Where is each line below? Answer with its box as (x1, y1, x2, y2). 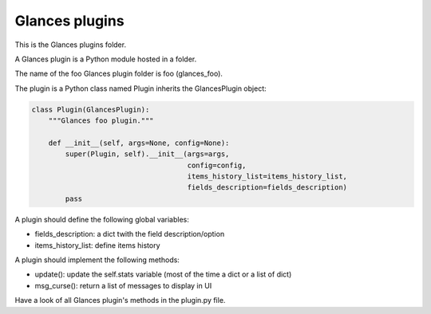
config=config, (187, 160, 247, 170)
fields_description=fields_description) (187, 183, 347, 192)
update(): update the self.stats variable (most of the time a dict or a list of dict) (34, 269, 292, 279)
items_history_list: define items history (34, 240, 160, 250)
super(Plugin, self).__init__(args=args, (65, 150, 230, 159)
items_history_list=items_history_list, (187, 172, 347, 181)
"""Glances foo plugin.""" (48, 116, 155, 125)
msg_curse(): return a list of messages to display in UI (34, 281, 212, 290)
